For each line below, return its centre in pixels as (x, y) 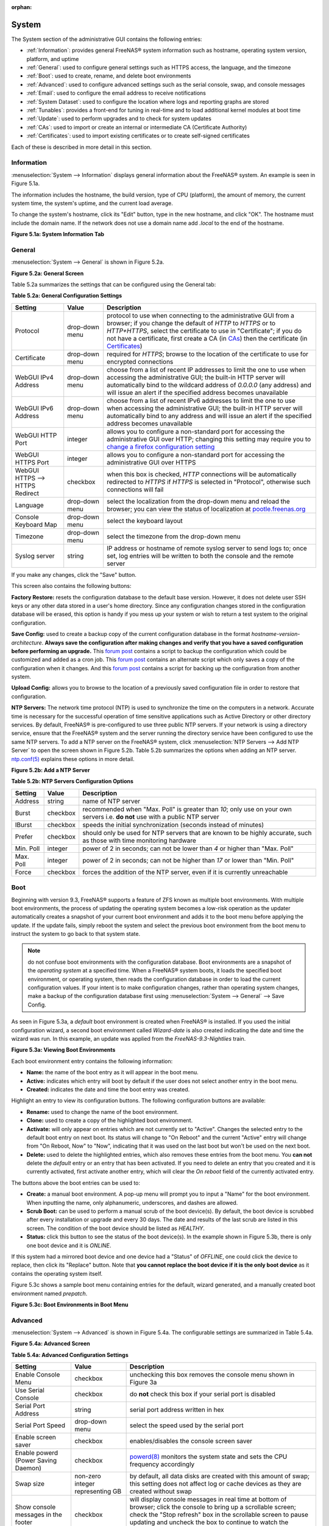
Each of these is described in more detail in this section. (82, 147)
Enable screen (35, 1437)
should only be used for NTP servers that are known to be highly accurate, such (197, 833)
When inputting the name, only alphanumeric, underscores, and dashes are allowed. (132, 1202)
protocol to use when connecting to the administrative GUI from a (201, 316)
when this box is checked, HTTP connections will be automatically (202, 474)
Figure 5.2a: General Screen (48, 273)
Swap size (30, 1484)
